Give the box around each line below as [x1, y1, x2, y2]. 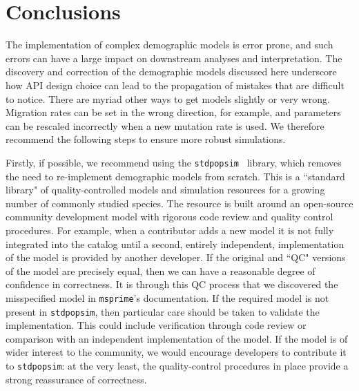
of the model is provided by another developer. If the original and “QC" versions [6, 250, 346, 265]
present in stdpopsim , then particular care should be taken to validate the [6, 304, 320, 318]
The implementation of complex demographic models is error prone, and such [6, 37, 333, 52]
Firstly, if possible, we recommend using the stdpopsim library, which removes [6, 155, 342, 169]
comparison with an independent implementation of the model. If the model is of [6, 331, 348, 345]
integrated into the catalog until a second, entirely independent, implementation [6, 236, 345, 251]
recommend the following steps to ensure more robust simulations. [6, 132, 286, 146]
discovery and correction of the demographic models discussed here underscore [6, 64, 337, 79]
